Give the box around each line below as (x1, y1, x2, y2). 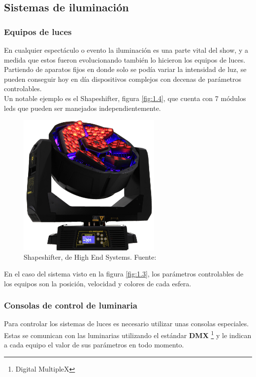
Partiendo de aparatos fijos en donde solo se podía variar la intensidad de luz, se (4, 64, 247, 74)
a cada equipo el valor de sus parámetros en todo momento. (4, 340, 184, 350)
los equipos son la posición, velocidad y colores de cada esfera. (4, 278, 192, 288)
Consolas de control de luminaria (4, 299, 137, 311)
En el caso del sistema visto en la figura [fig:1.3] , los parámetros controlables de (4, 268, 244, 278)
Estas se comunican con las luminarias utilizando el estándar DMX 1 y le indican (4, 328, 252, 340)
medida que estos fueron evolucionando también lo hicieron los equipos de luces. (4, 54, 246, 65)
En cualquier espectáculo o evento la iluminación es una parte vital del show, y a (4, 45, 248, 55)
